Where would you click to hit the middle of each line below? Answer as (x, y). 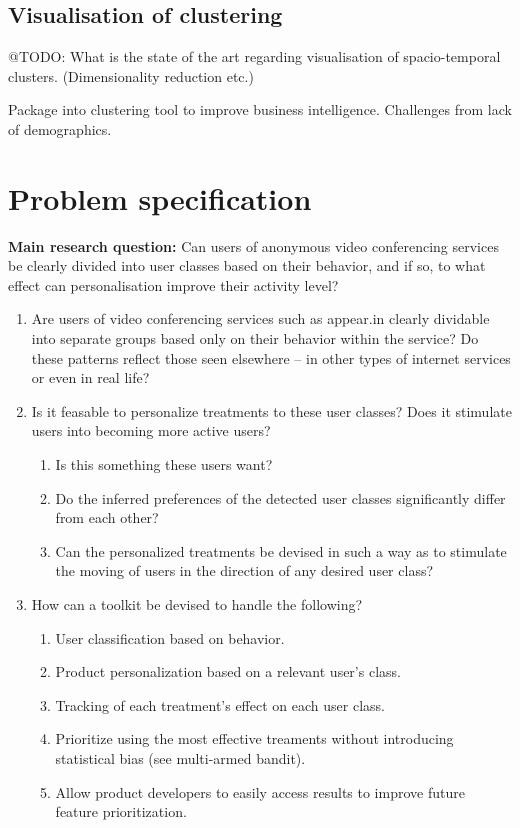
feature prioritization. (121, 811)
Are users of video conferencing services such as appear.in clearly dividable (260, 318)
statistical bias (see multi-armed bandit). (180, 757)
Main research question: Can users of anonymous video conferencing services (253, 245)
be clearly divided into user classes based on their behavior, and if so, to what (247, 265)
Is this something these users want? (164, 464)
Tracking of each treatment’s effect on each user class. (220, 704)
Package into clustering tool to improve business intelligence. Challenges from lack (260, 109)
